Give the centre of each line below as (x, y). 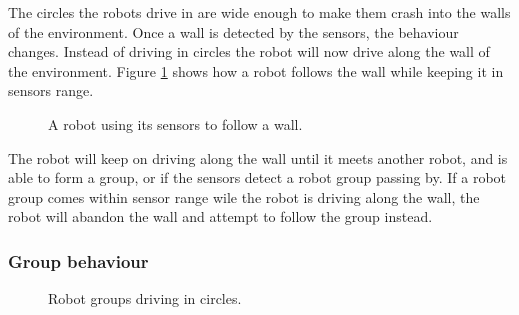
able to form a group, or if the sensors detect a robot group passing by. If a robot (257, 177)
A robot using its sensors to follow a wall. (175, 123)
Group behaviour (78, 260)
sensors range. (51, 90)
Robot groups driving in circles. (145, 298)
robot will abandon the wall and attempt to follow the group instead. (220, 216)
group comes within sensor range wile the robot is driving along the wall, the (244, 196)
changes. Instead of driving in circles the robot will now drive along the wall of (249, 51)
